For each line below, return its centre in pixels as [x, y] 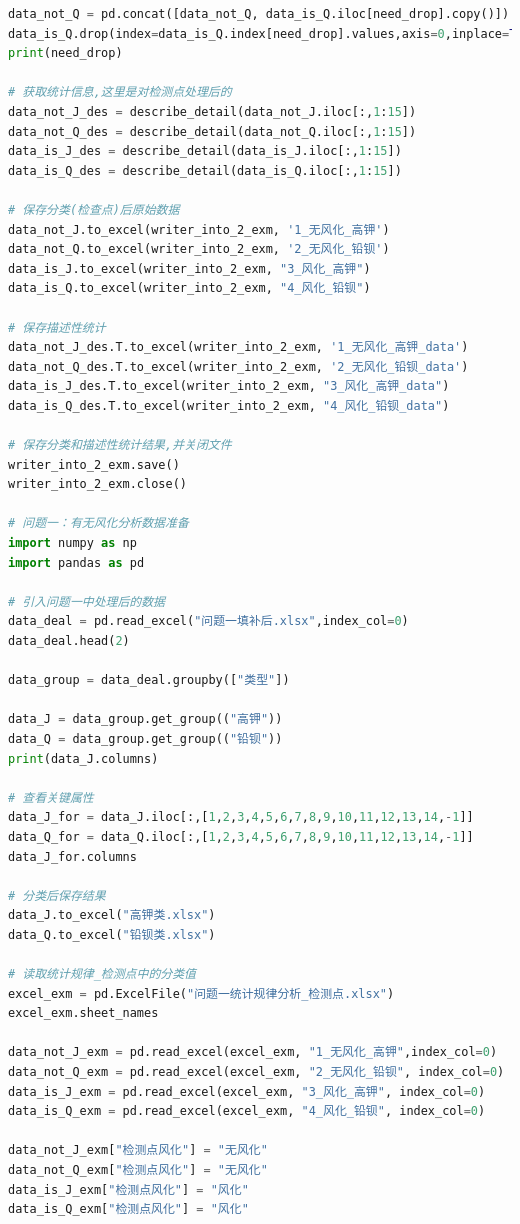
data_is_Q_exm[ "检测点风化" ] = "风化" [128, 1209]
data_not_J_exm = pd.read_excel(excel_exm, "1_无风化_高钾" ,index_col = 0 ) [253, 1052]
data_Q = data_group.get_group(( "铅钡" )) [145, 738]
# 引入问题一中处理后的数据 [87, 601]
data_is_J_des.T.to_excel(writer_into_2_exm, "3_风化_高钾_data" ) [229, 386]
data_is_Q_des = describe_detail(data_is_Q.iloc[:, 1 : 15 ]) [205, 170]
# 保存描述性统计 [57, 327]
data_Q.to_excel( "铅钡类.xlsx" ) [112, 934]
